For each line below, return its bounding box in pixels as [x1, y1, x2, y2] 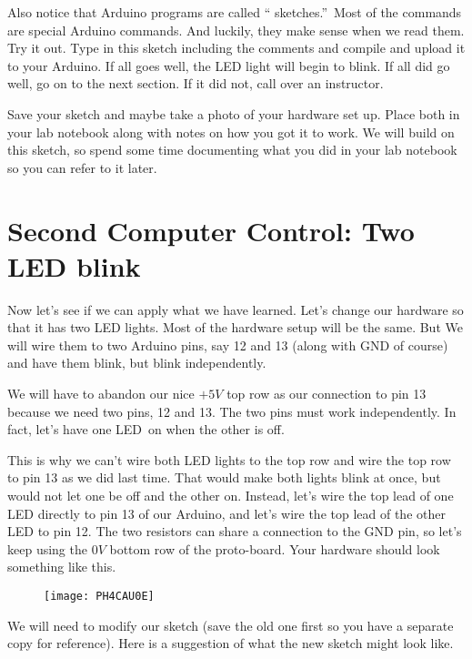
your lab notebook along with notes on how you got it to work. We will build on [7, 122, 455, 141]
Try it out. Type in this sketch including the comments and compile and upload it [7, 38, 466, 57]
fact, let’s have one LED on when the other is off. [7, 420, 285, 439]
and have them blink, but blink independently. [7, 353, 266, 372]
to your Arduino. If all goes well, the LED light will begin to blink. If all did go [7, 56, 450, 75]
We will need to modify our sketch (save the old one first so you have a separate [7, 615, 454, 634]
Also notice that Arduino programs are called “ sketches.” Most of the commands [7, 3, 462, 21]
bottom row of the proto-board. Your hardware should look [109, 539, 440, 558]
